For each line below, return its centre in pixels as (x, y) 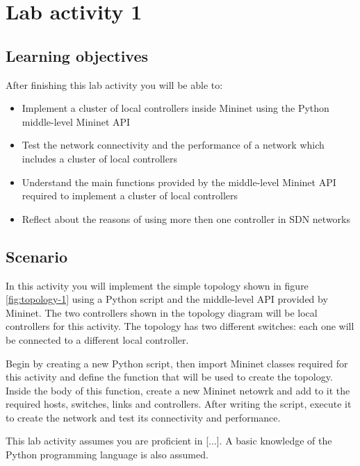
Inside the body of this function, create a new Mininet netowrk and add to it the (178, 390)
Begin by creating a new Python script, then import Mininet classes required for (177, 363)
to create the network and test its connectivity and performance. (143, 417)
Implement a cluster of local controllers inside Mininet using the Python (175, 108)
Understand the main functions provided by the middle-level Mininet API (179, 182)
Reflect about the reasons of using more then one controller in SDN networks (186, 218)
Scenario (37, 256)
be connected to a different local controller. (97, 339)
